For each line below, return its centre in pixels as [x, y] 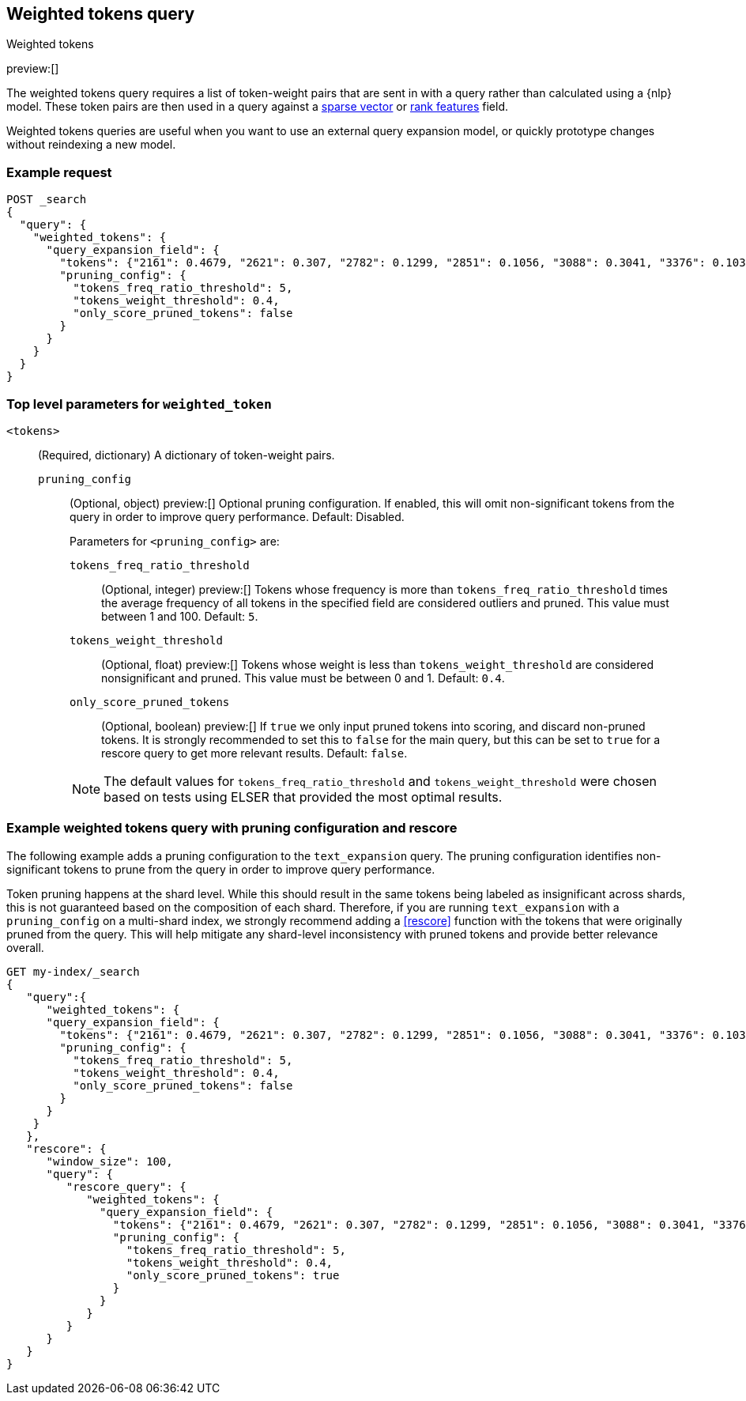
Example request [59, 172]
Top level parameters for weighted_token [139, 404]
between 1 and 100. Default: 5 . [180, 616]
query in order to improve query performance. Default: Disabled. [237, 516]
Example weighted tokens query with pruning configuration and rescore [232, 828]
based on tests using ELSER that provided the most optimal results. [303, 797]
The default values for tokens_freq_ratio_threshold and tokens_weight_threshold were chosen [381, 781]
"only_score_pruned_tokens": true [233, 1275]
